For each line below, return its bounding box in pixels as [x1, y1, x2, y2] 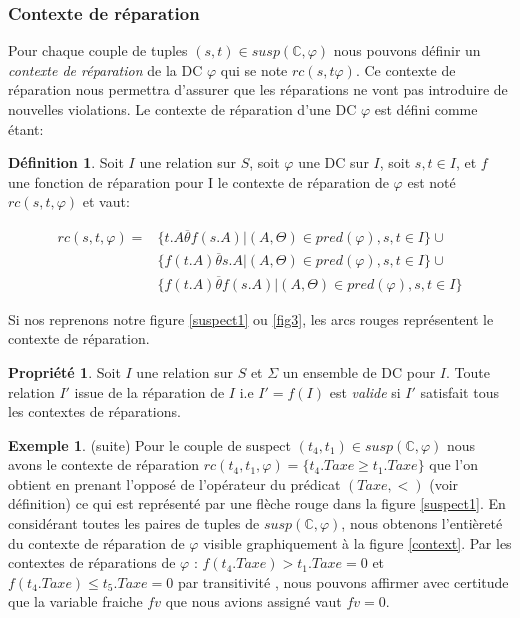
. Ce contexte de [355, 59, 456, 80]
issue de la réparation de [74, 381, 225, 402]
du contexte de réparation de [8, 532, 185, 553]
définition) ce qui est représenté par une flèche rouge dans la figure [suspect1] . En [8, 493, 506, 514]
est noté [407, 171, 456, 192]
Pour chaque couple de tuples [8, 40, 188, 61]
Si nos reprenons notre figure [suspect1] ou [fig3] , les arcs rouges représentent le [8, 308, 494, 329]
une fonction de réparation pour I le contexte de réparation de [8, 171, 389, 192]
